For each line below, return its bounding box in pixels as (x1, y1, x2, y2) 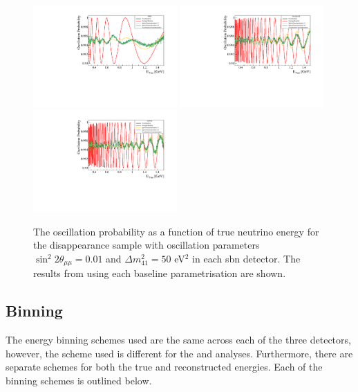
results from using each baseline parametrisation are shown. (33, 266, 286, 280)
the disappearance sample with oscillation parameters (33, 238, 260, 252)
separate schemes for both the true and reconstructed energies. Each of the (6, 359, 323, 374)
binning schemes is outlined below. (6, 373, 152, 388)
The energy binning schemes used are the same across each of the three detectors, (6, 332, 351, 347)
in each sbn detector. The (192, 251, 301, 265)
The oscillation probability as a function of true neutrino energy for (33, 224, 319, 238)
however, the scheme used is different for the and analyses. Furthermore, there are (6, 346, 353, 360)
